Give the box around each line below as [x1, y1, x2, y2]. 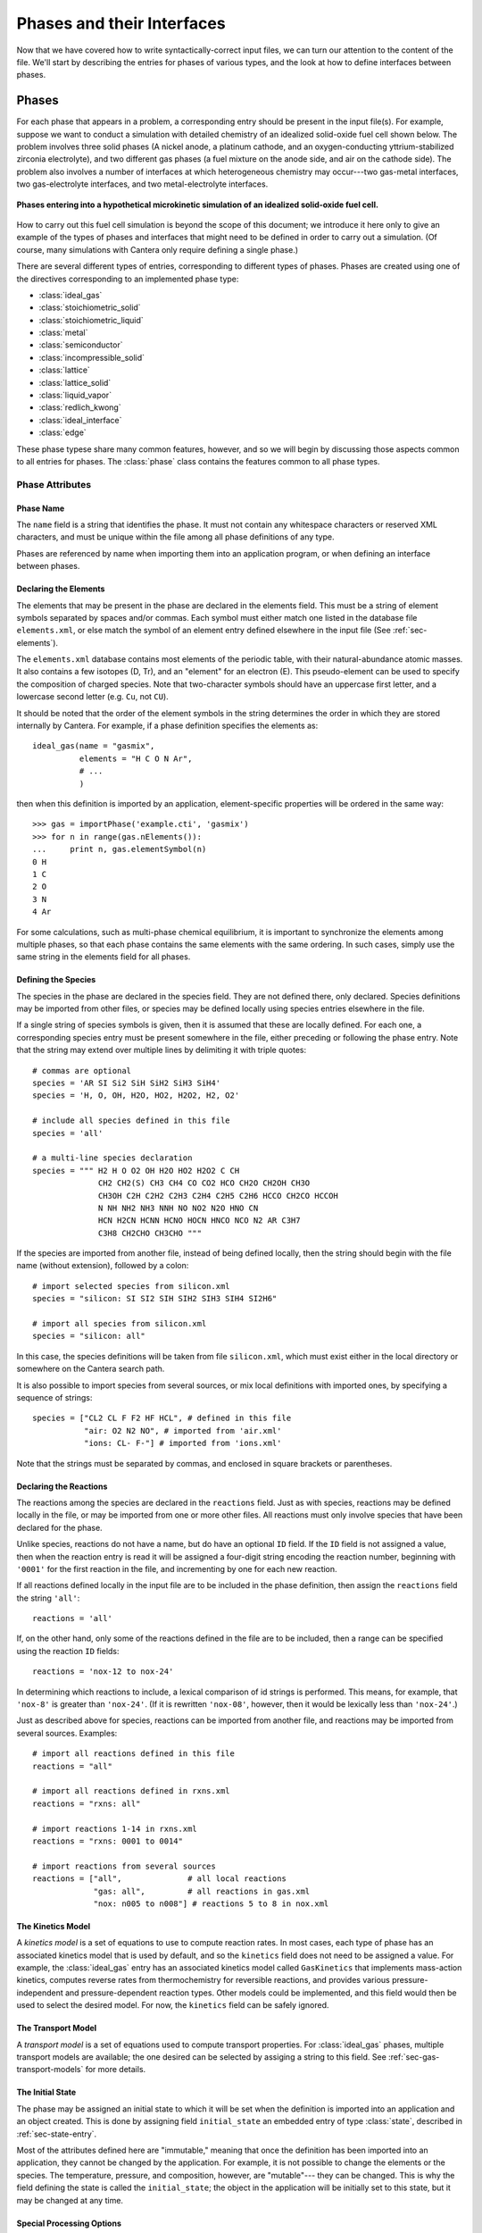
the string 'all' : [16, 1593, 80, 1603]
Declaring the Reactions [16, 1481, 108, 1492]
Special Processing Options [16, 2218, 122, 2229]
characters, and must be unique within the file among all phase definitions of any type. [16, 531, 335, 542]
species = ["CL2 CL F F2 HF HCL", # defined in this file [32, 1413, 292, 1424]
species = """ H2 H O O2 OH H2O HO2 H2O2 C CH [32, 1166, 240, 1175]
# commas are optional [32, 1066, 132, 1075]
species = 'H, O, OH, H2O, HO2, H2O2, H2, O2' [32, 1091, 240, 1100]
